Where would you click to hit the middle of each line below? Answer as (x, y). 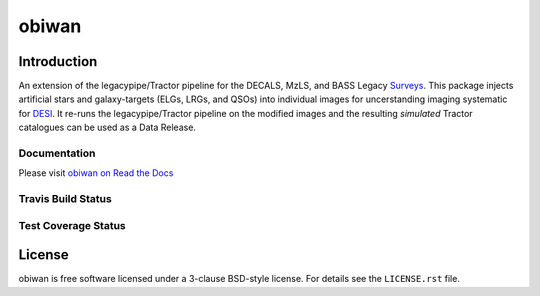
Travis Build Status (65, 199)
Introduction (58, 61)
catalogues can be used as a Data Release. (107, 127)
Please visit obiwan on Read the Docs (96, 173)
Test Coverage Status (72, 225)
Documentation (57, 153)
